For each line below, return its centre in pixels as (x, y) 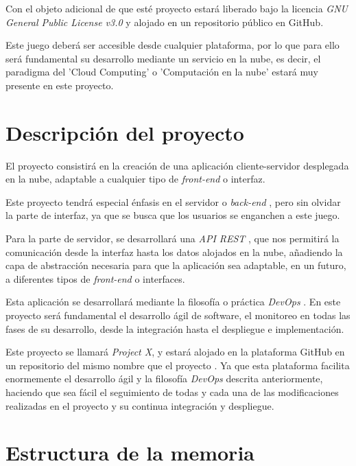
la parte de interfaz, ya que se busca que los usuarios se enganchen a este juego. (173, 215)
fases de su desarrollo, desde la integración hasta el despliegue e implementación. (175, 328)
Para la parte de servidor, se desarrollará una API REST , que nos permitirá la (173, 238)
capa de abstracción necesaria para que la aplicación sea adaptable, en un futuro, (176, 265)
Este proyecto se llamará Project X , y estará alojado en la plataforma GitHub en (175, 352)
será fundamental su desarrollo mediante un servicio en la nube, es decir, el (163, 58)
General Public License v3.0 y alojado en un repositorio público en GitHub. (165, 22)
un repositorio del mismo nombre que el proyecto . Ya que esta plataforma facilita (178, 365)
